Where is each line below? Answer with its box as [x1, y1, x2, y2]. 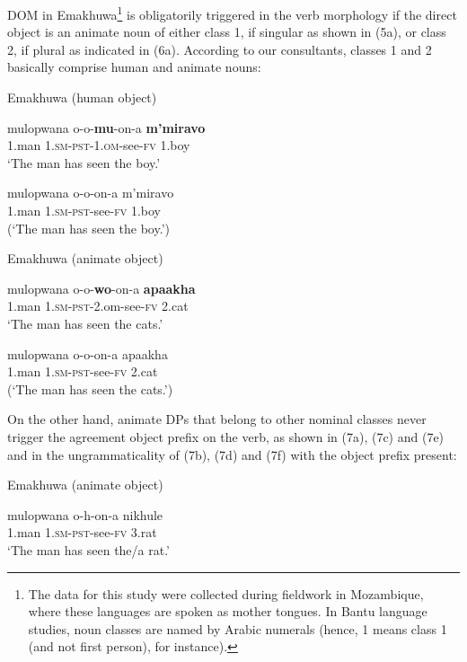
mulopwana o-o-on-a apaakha [7, 344, 168, 363]
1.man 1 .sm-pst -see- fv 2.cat [7, 362, 158, 381]
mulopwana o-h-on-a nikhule [7, 505, 163, 524]
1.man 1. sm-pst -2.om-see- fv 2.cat [7, 296, 189, 315]
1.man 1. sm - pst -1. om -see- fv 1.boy [7, 136, 190, 154]
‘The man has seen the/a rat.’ [7, 540, 171, 559]
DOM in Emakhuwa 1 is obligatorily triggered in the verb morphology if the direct [7, 3, 457, 23]
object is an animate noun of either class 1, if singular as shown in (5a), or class [7, 22, 446, 41]
